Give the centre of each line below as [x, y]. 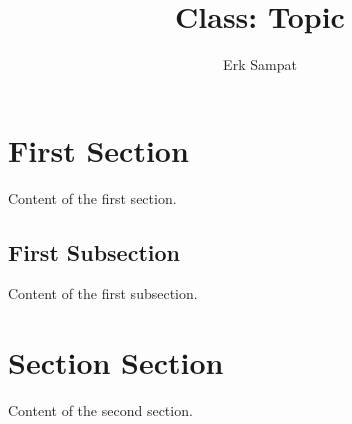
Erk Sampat [260, 64]
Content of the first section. [92, 197]
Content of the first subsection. [103, 293]
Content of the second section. [100, 410]
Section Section [116, 362]
